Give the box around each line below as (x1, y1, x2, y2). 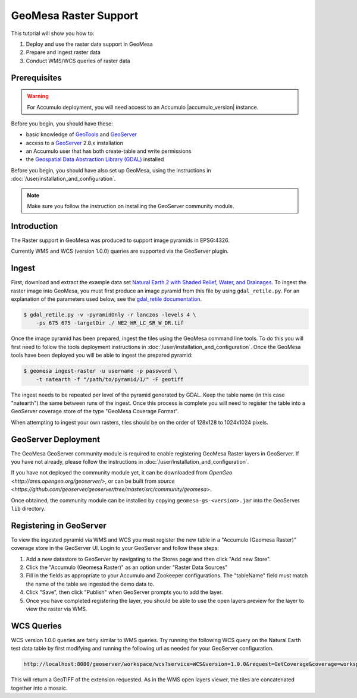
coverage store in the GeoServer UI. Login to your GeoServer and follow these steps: (11, 545, 220, 552)
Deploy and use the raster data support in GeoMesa (26, 40, 153, 48)
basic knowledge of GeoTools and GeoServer (26, 131, 137, 138)
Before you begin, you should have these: (11, 120, 113, 127)
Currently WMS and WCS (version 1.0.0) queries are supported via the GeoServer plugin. (11, 247, 229, 255)
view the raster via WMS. (26, 605, 87, 612)
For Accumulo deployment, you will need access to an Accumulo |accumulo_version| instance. (27, 103, 259, 111)
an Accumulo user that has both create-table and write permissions (26, 147, 192, 155)
